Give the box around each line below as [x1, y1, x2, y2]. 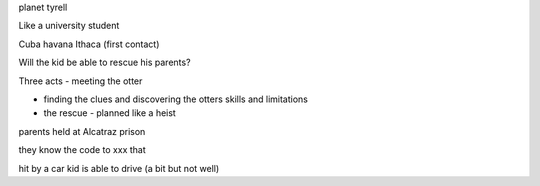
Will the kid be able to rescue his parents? [18, 56, 191, 69]
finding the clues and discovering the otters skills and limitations [43, 93, 309, 105]
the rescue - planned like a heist [43, 107, 177, 119]
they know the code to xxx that [18, 144, 147, 156]
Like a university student [18, 20, 120, 32]
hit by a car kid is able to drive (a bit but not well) [18, 162, 220, 174]
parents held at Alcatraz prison [18, 125, 146, 137]
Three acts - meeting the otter [18, 75, 143, 87]
